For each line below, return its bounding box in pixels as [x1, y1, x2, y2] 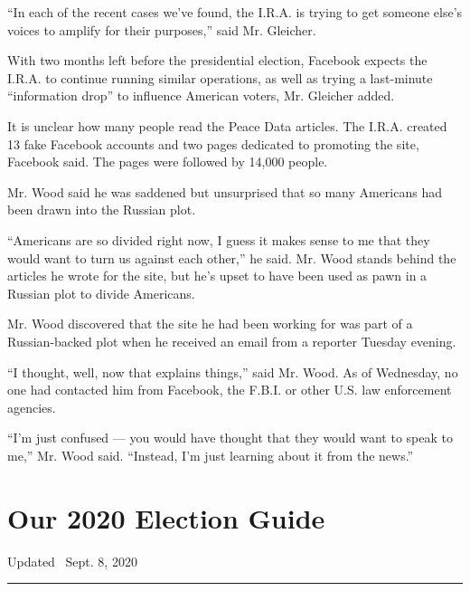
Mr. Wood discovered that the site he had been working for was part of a [7, 314, 413, 333]
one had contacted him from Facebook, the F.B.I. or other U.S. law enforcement [7, 380, 452, 399]
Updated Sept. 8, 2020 [7, 551, 137, 570]
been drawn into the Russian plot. [7, 200, 196, 219]
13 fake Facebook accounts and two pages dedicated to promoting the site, [7, 134, 419, 153]
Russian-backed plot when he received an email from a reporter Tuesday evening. [7, 331, 456, 350]
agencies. [7, 397, 56, 416]
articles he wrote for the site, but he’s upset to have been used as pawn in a [7, 266, 428, 285]
